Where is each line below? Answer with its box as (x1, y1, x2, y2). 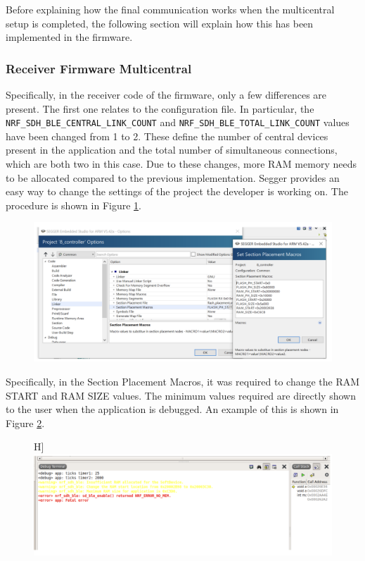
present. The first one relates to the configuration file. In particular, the (6, 101, 314, 116)
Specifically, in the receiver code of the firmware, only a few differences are (6, 87, 327, 101)
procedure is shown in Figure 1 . (6, 197, 141, 212)
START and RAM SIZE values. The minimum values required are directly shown (6, 388, 356, 402)
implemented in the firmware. (6, 30, 133, 44)
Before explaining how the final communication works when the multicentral (6, 2, 335, 16)
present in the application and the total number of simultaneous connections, (6, 142, 338, 157)
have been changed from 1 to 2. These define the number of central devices (6, 128, 328, 143)
